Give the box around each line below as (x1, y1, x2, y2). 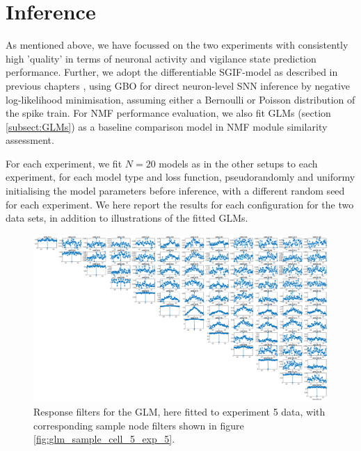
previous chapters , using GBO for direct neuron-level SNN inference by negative (6, 78, 351, 92)
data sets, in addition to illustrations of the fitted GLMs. (6, 211, 248, 225)
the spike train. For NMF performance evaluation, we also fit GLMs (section (6, 106, 331, 120)
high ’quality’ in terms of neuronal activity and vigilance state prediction (6, 51, 316, 65)
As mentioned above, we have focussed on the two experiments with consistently (6, 38, 348, 52)
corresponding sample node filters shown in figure (33, 418, 244, 432)
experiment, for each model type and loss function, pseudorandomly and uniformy (6, 170, 355, 184)
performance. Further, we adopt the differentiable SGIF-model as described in (6, 65, 338, 79)
